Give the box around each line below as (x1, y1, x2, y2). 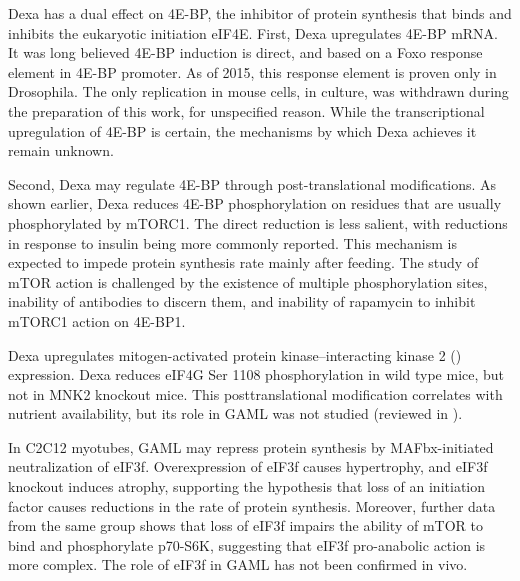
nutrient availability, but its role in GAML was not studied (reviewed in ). (8, 403, 463, 424)
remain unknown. (8, 140, 114, 161)
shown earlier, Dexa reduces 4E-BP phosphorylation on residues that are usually (8, 193, 502, 214)
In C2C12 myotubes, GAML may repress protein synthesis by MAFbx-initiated (8, 436, 494, 457)
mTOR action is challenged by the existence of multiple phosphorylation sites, (8, 271, 488, 292)
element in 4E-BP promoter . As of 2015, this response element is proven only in (8, 61, 497, 82)
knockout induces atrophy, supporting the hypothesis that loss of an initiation (8, 476, 486, 497)
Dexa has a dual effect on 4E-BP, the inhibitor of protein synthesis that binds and (8, 3, 512, 23)
